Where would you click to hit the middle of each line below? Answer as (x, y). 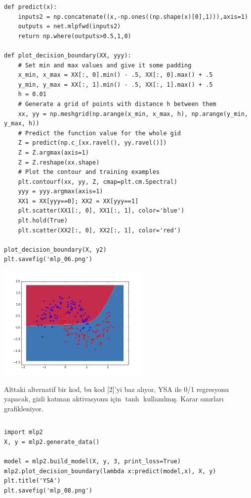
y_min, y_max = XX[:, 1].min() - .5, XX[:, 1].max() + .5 (115, 84)
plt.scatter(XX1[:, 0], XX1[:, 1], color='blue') (101, 211)
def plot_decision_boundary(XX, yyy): (68, 55)
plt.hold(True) (43, 221)
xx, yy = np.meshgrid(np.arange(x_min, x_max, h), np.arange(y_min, (133, 114)
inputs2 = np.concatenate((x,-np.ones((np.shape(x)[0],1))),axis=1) (133, 17)
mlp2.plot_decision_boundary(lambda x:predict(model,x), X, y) (110, 471)
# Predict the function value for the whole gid (99, 133)
